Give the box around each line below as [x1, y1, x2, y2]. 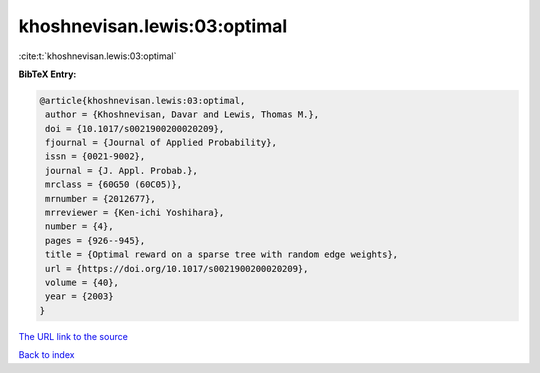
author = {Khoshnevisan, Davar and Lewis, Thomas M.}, [45, 109, 320, 120]
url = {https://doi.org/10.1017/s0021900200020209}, [45, 263, 309, 274]
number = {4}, [45, 221, 114, 232]
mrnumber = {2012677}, [45, 193, 157, 204]
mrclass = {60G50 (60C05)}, [45, 179, 183, 190]
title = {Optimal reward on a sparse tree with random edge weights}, [45, 249, 399, 260]
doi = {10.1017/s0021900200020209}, [45, 123, 225, 134]
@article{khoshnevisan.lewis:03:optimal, [39, 95, 246, 106]
